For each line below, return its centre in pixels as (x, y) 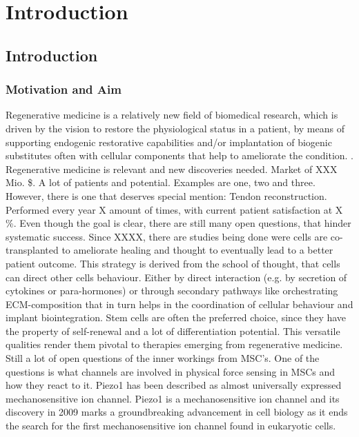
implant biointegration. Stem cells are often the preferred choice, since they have (176, 317)
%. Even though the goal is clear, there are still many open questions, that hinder (178, 223)
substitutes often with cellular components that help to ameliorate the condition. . (180, 155)
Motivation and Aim (64, 89)
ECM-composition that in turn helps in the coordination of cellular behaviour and (179, 304)
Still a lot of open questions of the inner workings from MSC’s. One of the (163, 358)
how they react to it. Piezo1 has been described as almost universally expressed (174, 385)
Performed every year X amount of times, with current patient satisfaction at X (174, 209)
